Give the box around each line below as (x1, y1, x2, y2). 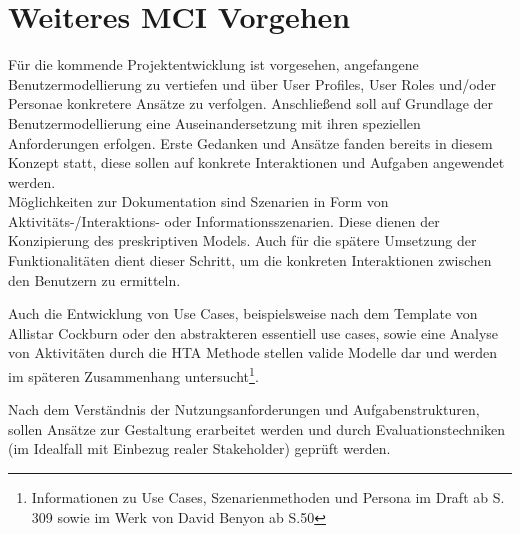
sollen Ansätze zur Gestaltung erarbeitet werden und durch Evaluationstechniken (8, 418, 506, 439)
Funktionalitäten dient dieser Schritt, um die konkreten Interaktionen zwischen (8, 250, 492, 271)
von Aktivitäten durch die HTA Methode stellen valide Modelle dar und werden (8, 342, 498, 363)
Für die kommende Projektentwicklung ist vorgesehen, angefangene (8, 54, 419, 75)
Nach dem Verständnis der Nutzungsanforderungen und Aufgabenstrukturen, (8, 399, 480, 420)
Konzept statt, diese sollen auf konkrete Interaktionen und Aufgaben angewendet (8, 152, 505, 173)
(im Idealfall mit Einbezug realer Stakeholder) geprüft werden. (8, 438, 391, 459)
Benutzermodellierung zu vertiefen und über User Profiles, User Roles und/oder (8, 73, 497, 94)
